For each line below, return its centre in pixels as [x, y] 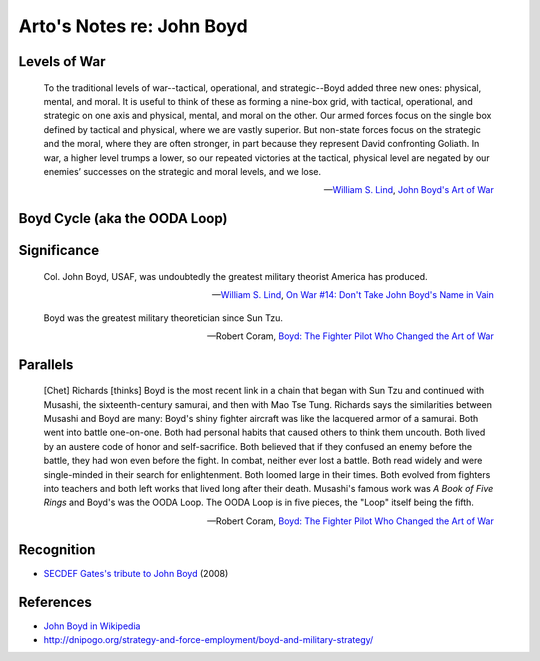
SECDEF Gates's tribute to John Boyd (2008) [136, 573]
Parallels [46, 364]
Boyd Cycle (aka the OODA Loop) [123, 218]
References [55, 601]
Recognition [57, 549]
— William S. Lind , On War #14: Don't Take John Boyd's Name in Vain [352, 295]
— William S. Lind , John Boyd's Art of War [408, 190]
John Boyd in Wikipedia [92, 626]
